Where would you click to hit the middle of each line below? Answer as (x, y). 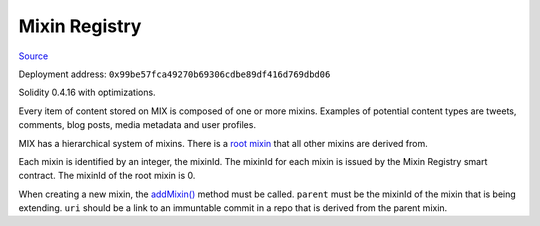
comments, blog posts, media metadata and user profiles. (137, 125)
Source (33, 56)
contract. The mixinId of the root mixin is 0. (107, 176)
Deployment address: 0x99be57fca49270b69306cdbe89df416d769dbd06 (174, 74)
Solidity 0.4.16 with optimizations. (87, 92)
